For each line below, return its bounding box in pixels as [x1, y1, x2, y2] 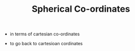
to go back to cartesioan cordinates [9, 41, 83, 47]
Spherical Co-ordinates [31, 3, 131, 15]
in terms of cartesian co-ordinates [9, 31, 80, 37]
